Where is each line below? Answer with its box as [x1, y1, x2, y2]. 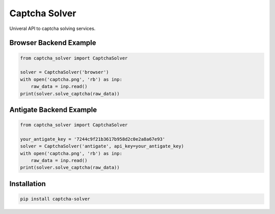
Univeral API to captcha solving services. [9, 25, 96, 32]
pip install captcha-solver [20, 196, 90, 202]
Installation [9, 179, 46, 188]
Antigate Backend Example [9, 105, 97, 114]
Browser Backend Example [9, 39, 96, 47]
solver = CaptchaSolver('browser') [20, 69, 109, 75]
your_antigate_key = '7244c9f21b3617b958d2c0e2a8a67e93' [20, 136, 166, 142]
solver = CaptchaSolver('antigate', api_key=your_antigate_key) [20, 143, 184, 149]
